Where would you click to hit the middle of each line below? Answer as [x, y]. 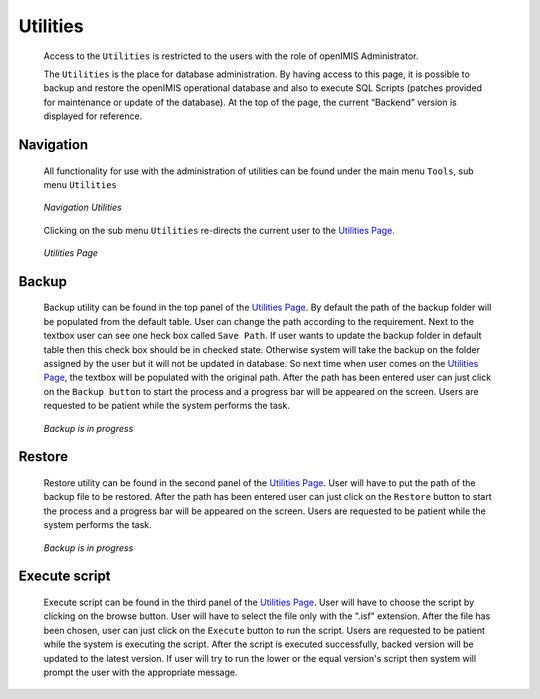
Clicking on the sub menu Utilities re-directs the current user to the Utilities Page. [219, 230]
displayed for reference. [93, 116]
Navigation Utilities [82, 207]
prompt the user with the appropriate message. [141, 672]
